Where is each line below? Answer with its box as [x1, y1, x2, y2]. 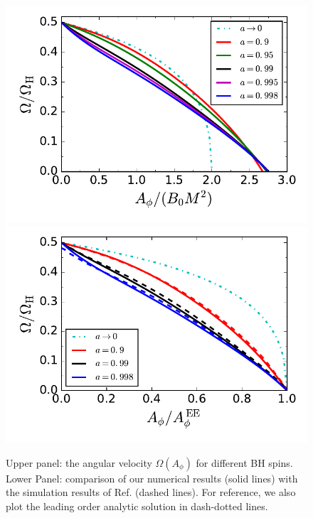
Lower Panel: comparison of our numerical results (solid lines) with [6, 470, 298, 485]
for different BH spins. [196, 455, 293, 470]
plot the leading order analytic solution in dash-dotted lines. [6, 498, 268, 513]
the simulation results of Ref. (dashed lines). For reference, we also [6, 485, 296, 500]
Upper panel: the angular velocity [6, 455, 152, 470]
